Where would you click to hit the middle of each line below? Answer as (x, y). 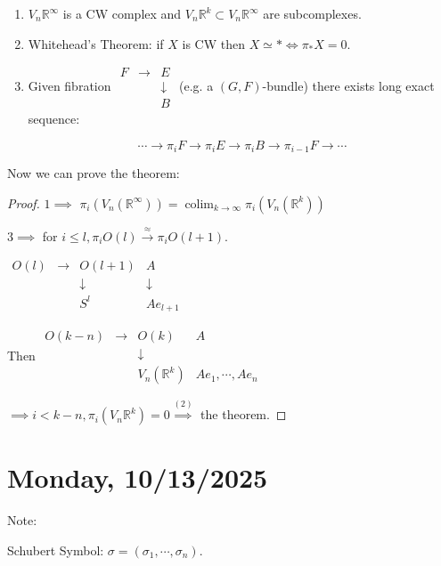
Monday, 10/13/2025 (138, 477)
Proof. (24, 202)
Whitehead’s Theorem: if (96, 43)
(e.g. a (196, 86)
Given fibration (69, 86)
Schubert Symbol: (56, 550)
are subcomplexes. (312, 13)
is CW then (213, 43)
